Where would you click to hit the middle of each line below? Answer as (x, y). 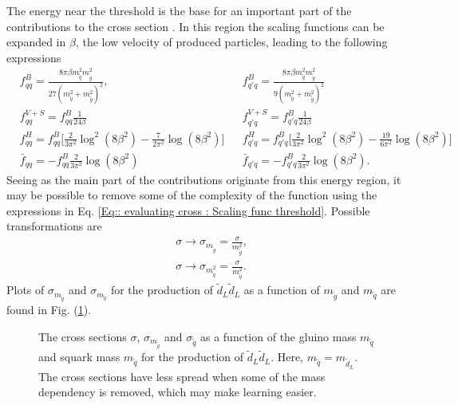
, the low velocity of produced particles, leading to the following (231, 42)
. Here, (287, 357)
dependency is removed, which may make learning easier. (178, 392)
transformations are (54, 226)
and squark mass (79, 357)
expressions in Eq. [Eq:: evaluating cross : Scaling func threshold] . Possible (188, 210)
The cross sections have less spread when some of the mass (182, 376)
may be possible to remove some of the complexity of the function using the (192, 195)
